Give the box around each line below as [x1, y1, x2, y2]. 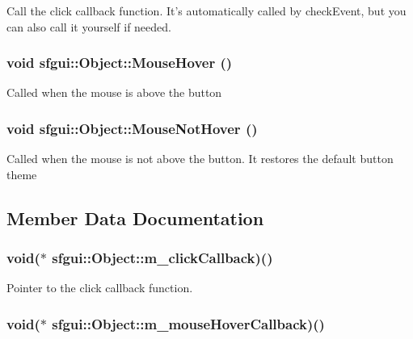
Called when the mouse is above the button [6, 84, 222, 101]
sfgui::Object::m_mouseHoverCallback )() [52, 313, 325, 333]
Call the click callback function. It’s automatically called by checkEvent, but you [6, 2, 407, 19]
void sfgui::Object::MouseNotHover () [6, 118, 258, 138]
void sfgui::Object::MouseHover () [6, 52, 233, 73]
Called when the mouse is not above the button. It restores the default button [6, 150, 394, 167]
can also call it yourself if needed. [6, 18, 171, 35]
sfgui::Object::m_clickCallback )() [52, 248, 273, 268]
